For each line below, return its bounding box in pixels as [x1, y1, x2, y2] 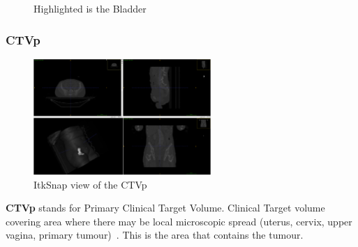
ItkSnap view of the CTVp [33, 177, 147, 191]
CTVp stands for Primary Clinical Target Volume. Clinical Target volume [6, 200, 325, 215]
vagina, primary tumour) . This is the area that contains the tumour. [6, 228, 304, 242]
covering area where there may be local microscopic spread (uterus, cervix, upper [6, 214, 352, 228]
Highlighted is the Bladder [33, 1, 147, 15]
